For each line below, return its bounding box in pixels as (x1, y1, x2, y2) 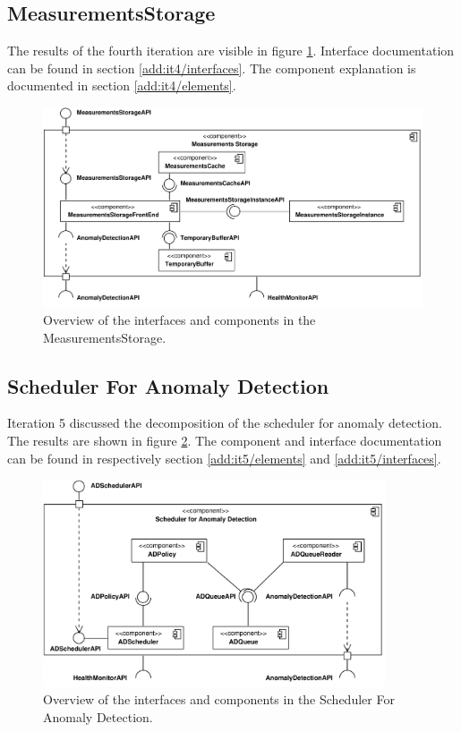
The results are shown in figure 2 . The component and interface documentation (7, 430, 442, 449)
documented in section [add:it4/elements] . (7, 76, 236, 95)
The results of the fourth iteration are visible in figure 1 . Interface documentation (7, 41, 455, 60)
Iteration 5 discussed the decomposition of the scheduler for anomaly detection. (7, 413, 442, 432)
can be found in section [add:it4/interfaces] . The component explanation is (7, 58, 416, 77)
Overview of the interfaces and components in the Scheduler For (43, 690, 395, 709)
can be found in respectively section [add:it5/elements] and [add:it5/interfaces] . (7, 448, 441, 467)
